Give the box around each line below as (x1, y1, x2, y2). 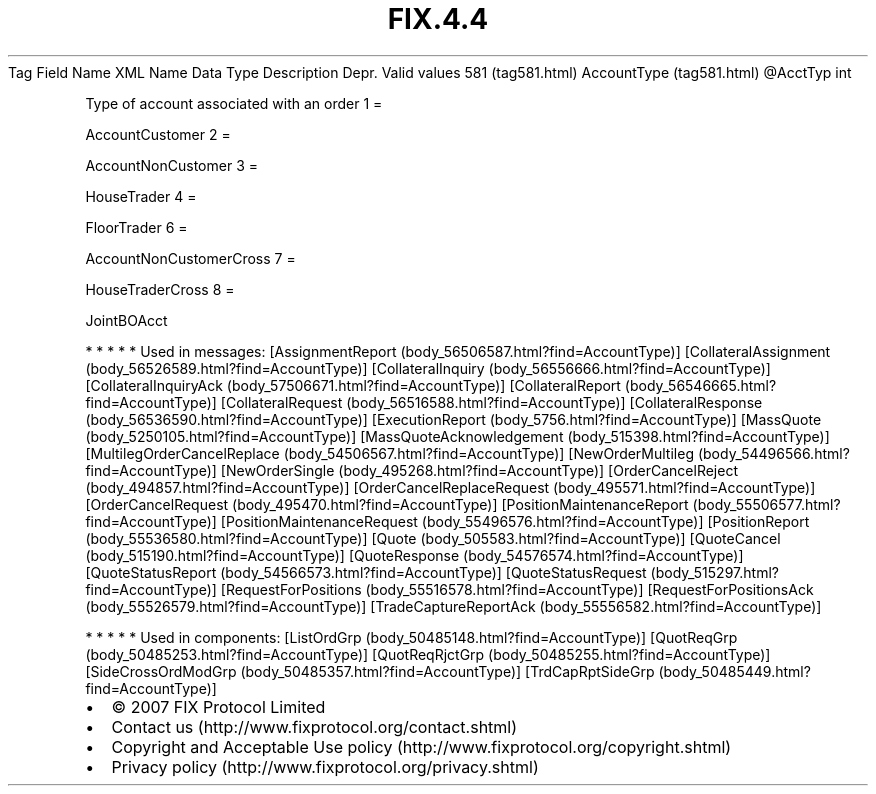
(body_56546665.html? (624, 376, 777, 394)
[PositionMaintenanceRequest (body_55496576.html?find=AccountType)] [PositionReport (220, 512, 810, 530)
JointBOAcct (85, 311, 168, 329)
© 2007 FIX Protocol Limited (111, 696, 326, 717)
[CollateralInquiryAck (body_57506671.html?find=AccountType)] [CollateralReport (85, 376, 621, 394)
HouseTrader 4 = (85, 187, 197, 205)
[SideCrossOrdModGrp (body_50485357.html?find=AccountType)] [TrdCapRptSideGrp (85, 662, 655, 680)
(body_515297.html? (650, 563, 779, 581)
